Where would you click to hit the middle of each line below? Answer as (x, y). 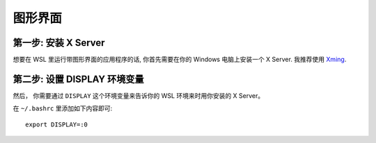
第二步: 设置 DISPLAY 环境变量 (78, 79)
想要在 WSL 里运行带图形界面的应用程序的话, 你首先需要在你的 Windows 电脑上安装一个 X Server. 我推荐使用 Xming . (180, 60)
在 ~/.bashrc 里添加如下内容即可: (63, 108)
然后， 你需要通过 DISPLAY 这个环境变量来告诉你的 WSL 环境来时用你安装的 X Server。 (139, 95)
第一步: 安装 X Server (59, 43)
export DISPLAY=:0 (57, 124)
